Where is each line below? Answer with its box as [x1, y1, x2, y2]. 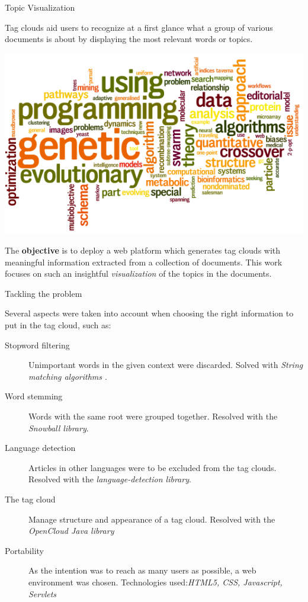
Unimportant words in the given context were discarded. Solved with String [28, 358, 303, 371]
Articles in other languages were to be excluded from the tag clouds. [28, 461, 277, 473]
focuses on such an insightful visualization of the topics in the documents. [5, 267, 272, 280]
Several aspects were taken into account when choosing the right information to [5, 307, 294, 319]
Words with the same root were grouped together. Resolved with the [28, 409, 278, 422]
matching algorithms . [28, 370, 107, 382]
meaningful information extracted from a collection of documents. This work [5, 255, 283, 268]
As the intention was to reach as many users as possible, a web [28, 564, 256, 577]
